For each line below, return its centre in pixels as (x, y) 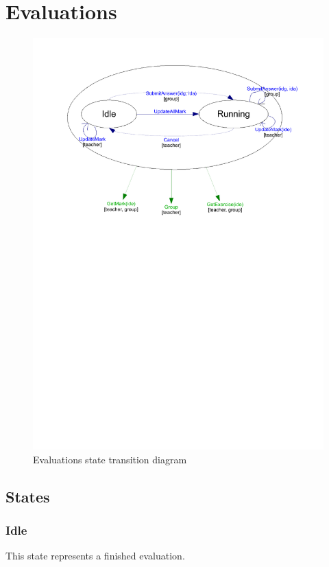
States (28, 496)
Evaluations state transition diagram (110, 459)
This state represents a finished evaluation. (95, 556)
